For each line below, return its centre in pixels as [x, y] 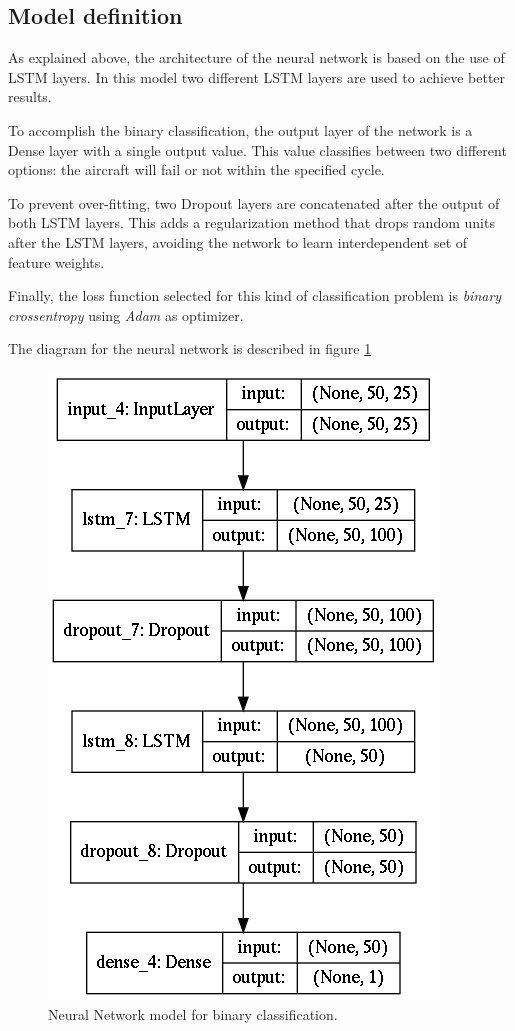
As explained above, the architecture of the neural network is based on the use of [256, 57]
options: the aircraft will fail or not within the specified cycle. [196, 169]
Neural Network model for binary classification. [193, 1013]
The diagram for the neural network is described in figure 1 [190, 348]
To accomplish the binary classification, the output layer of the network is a [240, 129]
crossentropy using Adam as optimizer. [126, 314]
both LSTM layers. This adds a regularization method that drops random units [251, 222]
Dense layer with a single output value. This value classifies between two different [257, 149]
